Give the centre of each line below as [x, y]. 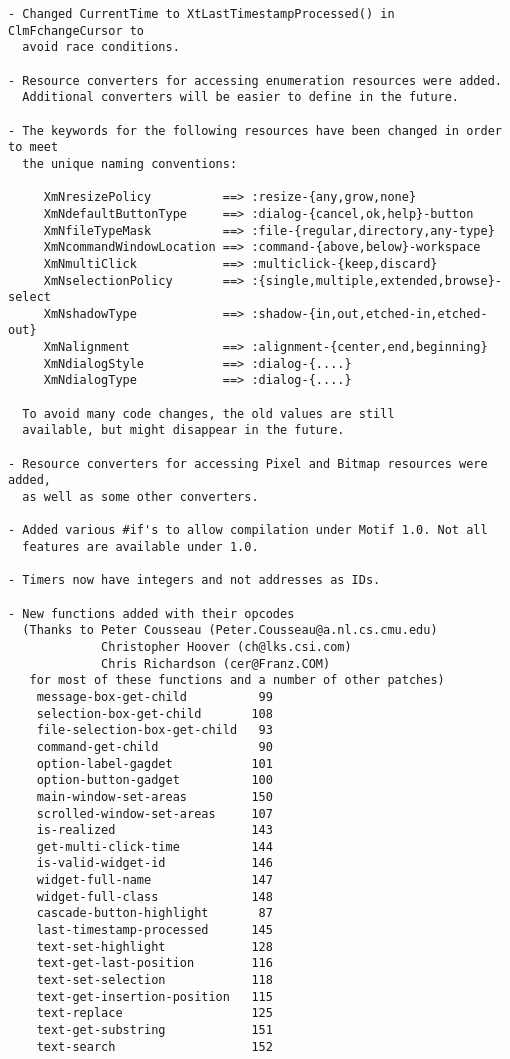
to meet [33, 147]
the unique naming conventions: [130, 163]
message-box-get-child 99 [154, 696]
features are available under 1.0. [140, 547]
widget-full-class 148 [154, 896]
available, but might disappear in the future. [183, 430]
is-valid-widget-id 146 [154, 863]
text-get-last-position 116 [154, 963]
